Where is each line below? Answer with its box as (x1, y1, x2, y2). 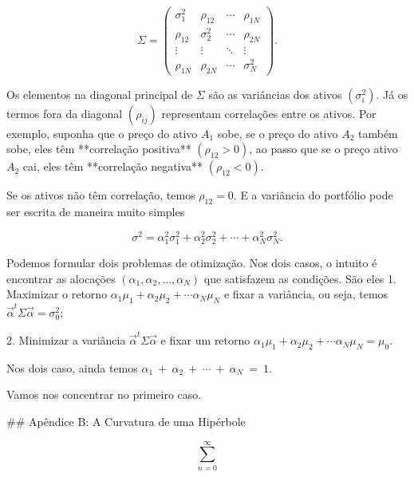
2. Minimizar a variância (6, 332, 126, 349)
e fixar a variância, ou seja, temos (223, 286, 388, 302)
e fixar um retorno (160, 332, 250, 349)
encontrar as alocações (6, 270, 116, 286)
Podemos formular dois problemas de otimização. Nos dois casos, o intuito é (6, 254, 377, 271)
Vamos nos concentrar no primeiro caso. (6, 386, 202, 403)
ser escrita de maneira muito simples (6, 203, 185, 220)
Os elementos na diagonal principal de (6, 85, 193, 102)
